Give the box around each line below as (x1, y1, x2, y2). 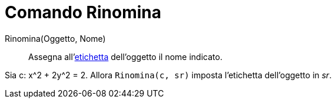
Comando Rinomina (5, 2, 161, 22)
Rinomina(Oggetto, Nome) (5, 33, 106, 44)
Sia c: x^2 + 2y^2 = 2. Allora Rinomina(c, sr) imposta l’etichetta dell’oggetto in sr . (5, 69, 332, 80)
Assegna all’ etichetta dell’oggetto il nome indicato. (28, 51, 222, 62)
